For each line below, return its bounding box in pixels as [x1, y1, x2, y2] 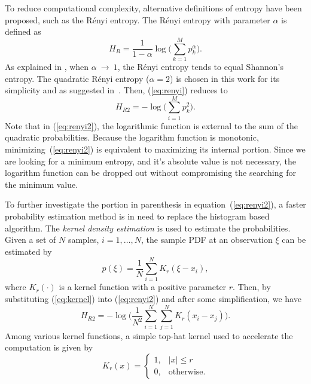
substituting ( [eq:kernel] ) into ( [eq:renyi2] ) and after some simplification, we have [5, 292, 301, 305]
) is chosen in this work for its [170, 72, 280, 84]
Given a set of [5, 233, 56, 246]
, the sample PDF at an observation [141, 233, 273, 246]
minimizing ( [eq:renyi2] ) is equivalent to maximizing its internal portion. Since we [5, 143, 306, 155]
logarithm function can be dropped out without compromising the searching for [5, 166, 296, 179]
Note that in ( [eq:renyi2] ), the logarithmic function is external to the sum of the [5, 119, 298, 132]
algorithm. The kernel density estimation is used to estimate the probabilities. [5, 221, 291, 234]
